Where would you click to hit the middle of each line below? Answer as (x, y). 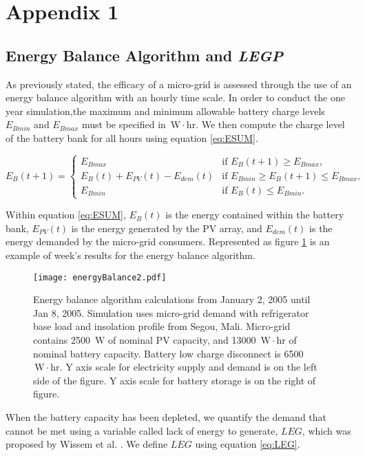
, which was (326, 430)
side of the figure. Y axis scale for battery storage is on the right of (175, 380)
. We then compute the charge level (270, 124)
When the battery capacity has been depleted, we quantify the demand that (166, 416)
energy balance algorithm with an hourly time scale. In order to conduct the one (175, 97)
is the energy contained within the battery (255, 215)
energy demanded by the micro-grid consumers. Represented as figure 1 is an (168, 241)
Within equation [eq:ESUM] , (66, 215)
